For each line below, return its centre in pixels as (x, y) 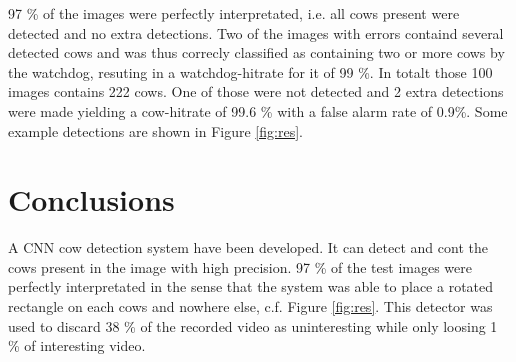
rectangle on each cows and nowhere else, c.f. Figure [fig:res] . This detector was (250, 306)
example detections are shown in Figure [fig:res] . (155, 130)
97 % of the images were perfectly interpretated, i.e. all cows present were (234, 13)
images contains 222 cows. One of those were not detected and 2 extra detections (256, 91)
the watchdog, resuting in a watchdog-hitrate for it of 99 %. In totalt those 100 (250, 71)
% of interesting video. (77, 345)
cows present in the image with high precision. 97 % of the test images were (240, 266)
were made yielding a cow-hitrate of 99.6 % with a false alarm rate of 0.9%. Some (258, 110)
